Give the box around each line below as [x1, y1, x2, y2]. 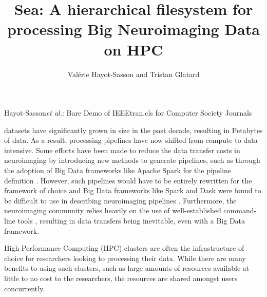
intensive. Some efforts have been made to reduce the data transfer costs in [4, 144, 240, 155]
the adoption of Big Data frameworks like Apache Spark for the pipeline [4, 165, 232, 176]
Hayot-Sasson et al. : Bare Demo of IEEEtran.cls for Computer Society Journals [4, 107, 252, 118]
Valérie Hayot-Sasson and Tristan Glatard [67, 68, 200, 79]
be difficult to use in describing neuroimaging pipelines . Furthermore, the [4, 195, 237, 206]
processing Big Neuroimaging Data [7, 18, 260, 40]
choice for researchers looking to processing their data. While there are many [4, 252, 246, 263]
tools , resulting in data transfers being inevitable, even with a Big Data [17, 215, 245, 226]
